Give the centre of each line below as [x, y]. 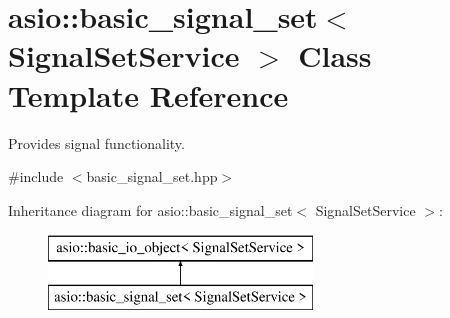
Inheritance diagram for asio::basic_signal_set [150, 209]
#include [36, 176]
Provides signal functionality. [96, 142]
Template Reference [148, 94]
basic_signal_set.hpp [152, 176]
